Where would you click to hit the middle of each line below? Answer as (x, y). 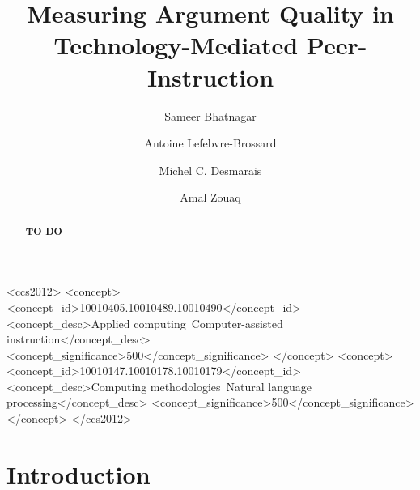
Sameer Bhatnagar (210, 115)
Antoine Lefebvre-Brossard (210, 143)
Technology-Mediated (176, 45)
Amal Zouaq (210, 197)
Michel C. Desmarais (210, 170)
